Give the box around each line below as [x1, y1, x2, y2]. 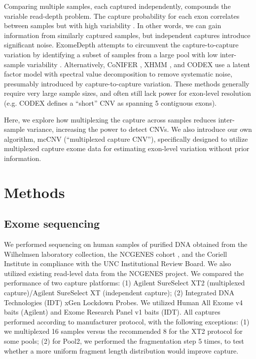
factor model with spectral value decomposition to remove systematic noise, [4, 69, 232, 79]
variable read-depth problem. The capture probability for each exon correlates [4, 10, 240, 21]
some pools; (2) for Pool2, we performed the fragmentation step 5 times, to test [4, 336, 244, 346]
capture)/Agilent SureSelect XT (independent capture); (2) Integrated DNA [4, 287, 235, 298]
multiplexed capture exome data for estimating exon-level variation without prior [4, 143, 250, 154]
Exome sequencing [4, 216, 100, 231]
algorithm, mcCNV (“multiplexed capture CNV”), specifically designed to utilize [4, 133, 248, 144]
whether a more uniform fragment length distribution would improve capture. [4, 345, 239, 356]
